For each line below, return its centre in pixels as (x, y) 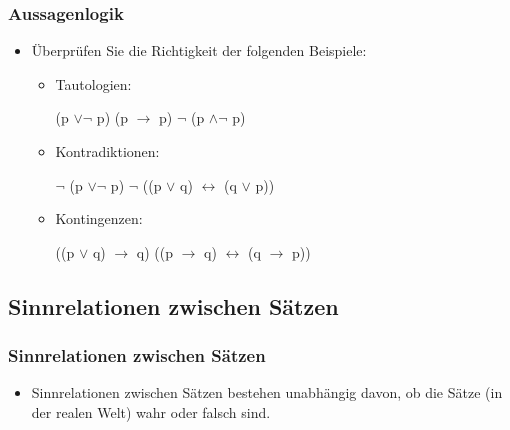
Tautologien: (93, 83)
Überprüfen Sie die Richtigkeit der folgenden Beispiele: (199, 50)
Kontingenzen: (99, 218)
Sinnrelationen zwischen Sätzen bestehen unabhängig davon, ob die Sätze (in (267, 392)
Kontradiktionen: (107, 151)
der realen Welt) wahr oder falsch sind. (151, 411)
